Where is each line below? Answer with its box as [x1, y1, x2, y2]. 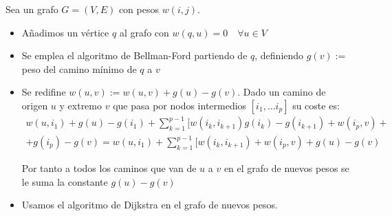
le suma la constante [21, 174, 108, 188]
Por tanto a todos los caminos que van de [21, 161, 197, 175]
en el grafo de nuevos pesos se [224, 161, 349, 175]
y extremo [59, 98, 102, 112]
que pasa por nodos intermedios [113, 98, 247, 112]
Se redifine [21, 85, 66, 99]
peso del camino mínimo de [21, 61, 137, 76]
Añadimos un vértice [21, 25, 109, 39]
